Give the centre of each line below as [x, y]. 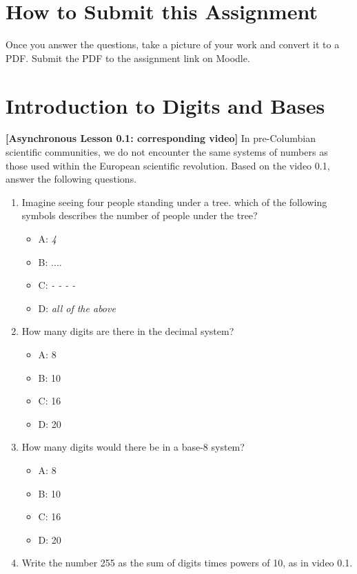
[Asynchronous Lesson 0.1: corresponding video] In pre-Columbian [161, 138]
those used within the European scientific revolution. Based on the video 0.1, [168, 165]
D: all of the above [77, 308]
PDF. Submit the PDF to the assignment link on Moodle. [128, 58]
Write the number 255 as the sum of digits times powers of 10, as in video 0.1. [187, 563]
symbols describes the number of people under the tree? [140, 215]
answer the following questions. [71, 179]
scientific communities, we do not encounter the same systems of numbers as [167, 152]
